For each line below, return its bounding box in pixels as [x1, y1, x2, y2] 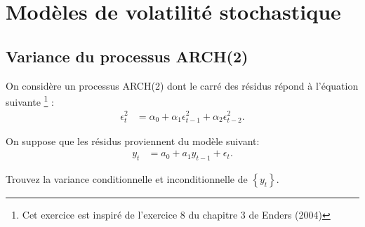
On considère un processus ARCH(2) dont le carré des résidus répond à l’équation [6, 78, 359, 92]
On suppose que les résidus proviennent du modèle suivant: [6, 133, 260, 148]
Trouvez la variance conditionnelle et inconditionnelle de [6, 172, 248, 186]
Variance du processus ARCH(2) [6, 45, 248, 67]
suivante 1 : [6, 92, 54, 109]
